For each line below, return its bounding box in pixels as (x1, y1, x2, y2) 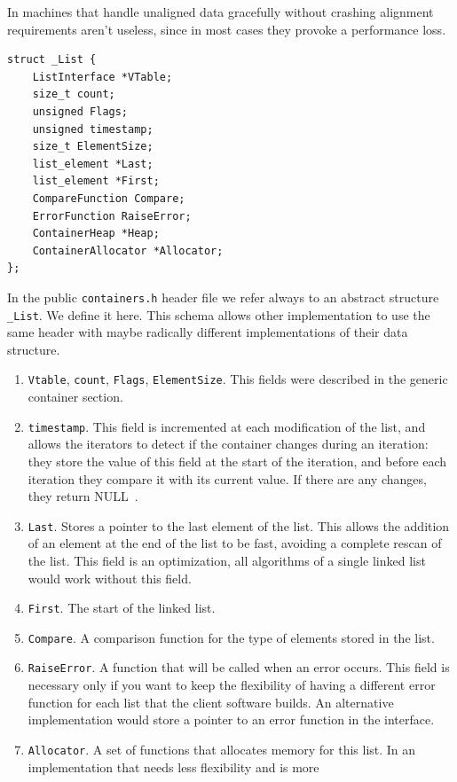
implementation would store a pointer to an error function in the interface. (28, 710, 435, 729)
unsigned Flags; (32, 105, 129, 118)
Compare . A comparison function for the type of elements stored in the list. (28, 628, 435, 646)
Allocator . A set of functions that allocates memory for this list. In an (28, 739, 416, 758)
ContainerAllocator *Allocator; (32, 244, 224, 257)
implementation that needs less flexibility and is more (28, 757, 319, 776)
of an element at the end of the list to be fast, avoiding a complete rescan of (28, 534, 442, 552)
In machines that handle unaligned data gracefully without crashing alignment (7, 3, 434, 20)
